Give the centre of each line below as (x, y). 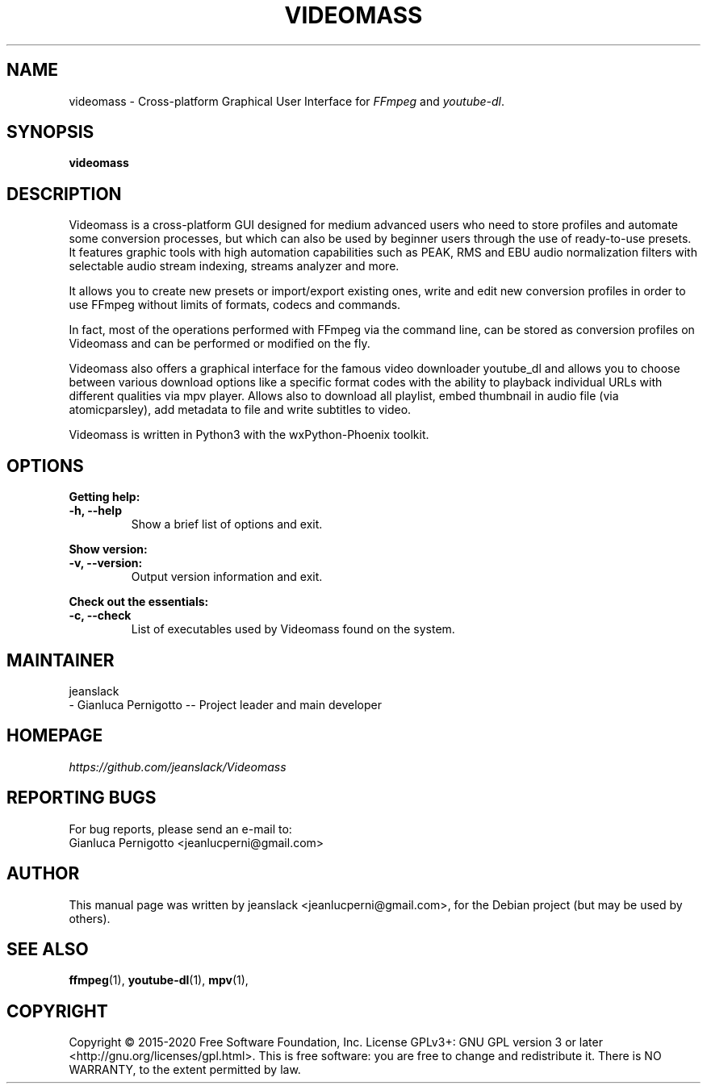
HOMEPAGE (55, 736)
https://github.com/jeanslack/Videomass (178, 766)
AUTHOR (43, 874)
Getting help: (105, 497)
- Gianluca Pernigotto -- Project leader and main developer (225, 704)
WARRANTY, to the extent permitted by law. (185, 1070)
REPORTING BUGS (82, 798)
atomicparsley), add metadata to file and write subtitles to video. (240, 410)
